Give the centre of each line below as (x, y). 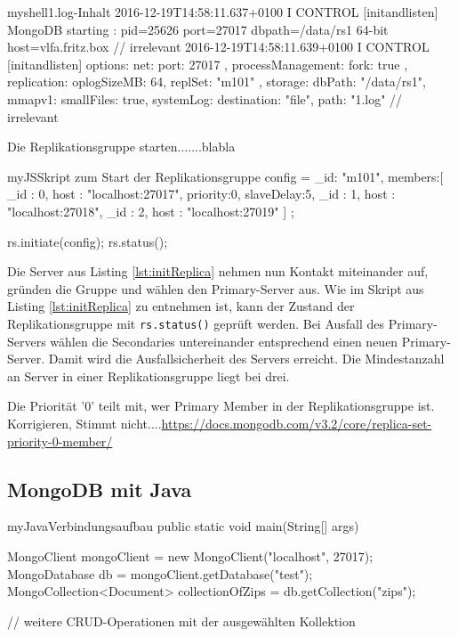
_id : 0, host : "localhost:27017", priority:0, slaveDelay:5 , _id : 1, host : (201, 194)
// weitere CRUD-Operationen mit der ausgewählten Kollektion (181, 621)
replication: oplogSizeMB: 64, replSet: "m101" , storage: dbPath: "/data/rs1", (217, 82)
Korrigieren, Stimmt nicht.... (84, 423)
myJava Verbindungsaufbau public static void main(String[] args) (183, 526)
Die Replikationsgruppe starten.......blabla (121, 147)
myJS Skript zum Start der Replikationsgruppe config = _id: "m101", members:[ (225, 176)
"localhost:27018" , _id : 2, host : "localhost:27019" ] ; (151, 211)
